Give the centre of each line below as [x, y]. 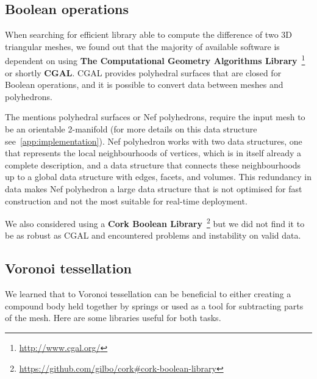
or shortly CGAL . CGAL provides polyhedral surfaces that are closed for [143, 72]
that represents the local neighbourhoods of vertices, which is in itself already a [153, 153]
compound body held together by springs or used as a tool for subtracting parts [154, 305]
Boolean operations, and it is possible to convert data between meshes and [144, 85]
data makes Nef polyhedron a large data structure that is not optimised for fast [154, 188]
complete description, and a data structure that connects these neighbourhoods [153, 164]
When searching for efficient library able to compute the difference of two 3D [148, 34]
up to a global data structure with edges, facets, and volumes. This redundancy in [158, 177]
